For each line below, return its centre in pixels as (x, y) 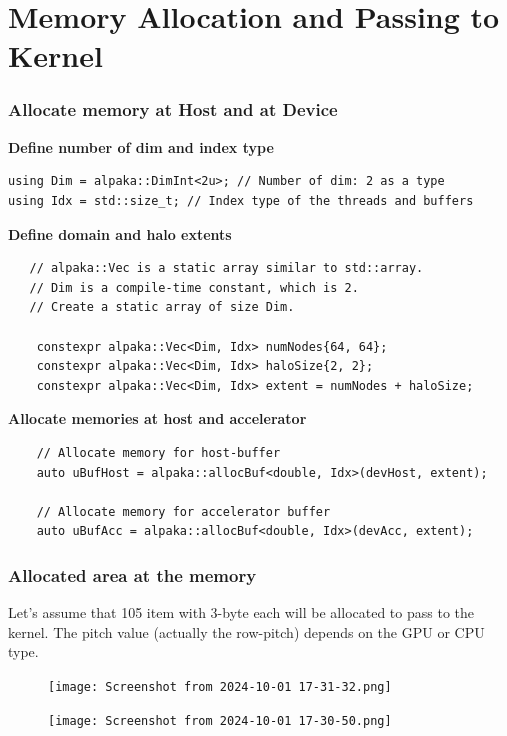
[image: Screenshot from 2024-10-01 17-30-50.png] (220, 720)
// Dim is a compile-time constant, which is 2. (194, 287)
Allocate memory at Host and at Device (173, 109)
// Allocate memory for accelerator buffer (183, 511)
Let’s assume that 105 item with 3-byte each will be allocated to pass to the (241, 612)
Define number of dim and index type (141, 146)
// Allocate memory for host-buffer (158, 452)
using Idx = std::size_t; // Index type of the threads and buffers (241, 200)
